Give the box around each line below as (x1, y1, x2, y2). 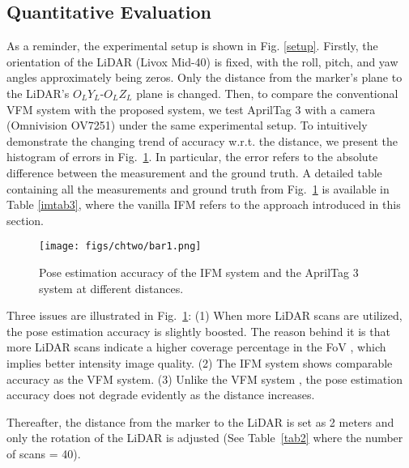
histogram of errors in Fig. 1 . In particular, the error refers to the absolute (6, 148, 378, 165)
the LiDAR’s (6, 84, 70, 101)
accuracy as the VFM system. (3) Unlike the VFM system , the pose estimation (6, 370, 403, 387)
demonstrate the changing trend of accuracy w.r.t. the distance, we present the (6, 132, 398, 149)
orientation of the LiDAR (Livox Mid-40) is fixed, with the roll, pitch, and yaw (6, 53, 398, 70)
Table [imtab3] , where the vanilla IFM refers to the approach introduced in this (6, 196, 401, 213)
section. (6, 211, 44, 228)
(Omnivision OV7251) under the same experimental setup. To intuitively (6, 117, 368, 134)
